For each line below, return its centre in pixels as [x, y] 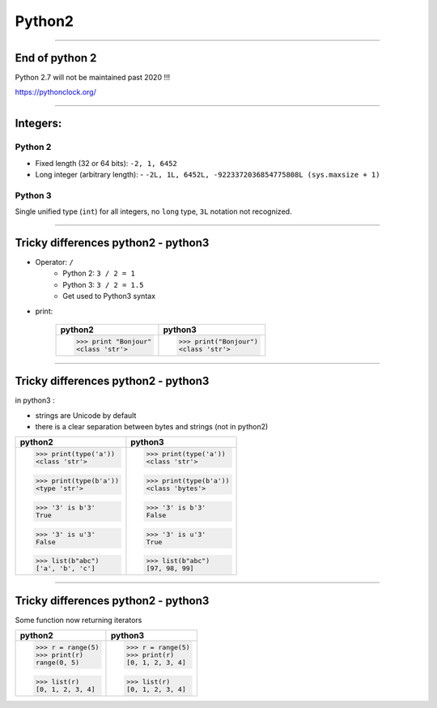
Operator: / [55, 262]
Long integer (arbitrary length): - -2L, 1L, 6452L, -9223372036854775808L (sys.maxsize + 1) [208, 175]
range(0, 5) [57, 663]
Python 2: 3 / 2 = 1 [99, 273]
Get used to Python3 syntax [109, 296]
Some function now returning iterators [78, 620]
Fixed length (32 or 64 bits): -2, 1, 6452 [106, 163]
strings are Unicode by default [86, 415]
